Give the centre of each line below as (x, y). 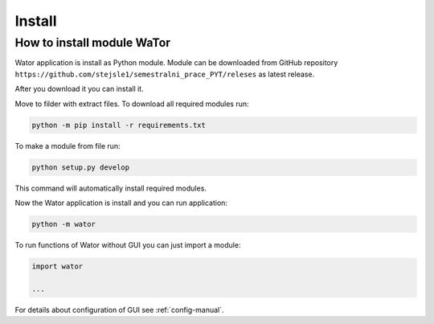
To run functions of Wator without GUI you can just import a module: (128, 244)
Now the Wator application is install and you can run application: (121, 203)
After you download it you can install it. (79, 89)
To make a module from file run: (68, 146)
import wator (57, 266)
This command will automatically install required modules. (111, 188)
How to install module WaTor (93, 43)
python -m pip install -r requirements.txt (119, 125)
